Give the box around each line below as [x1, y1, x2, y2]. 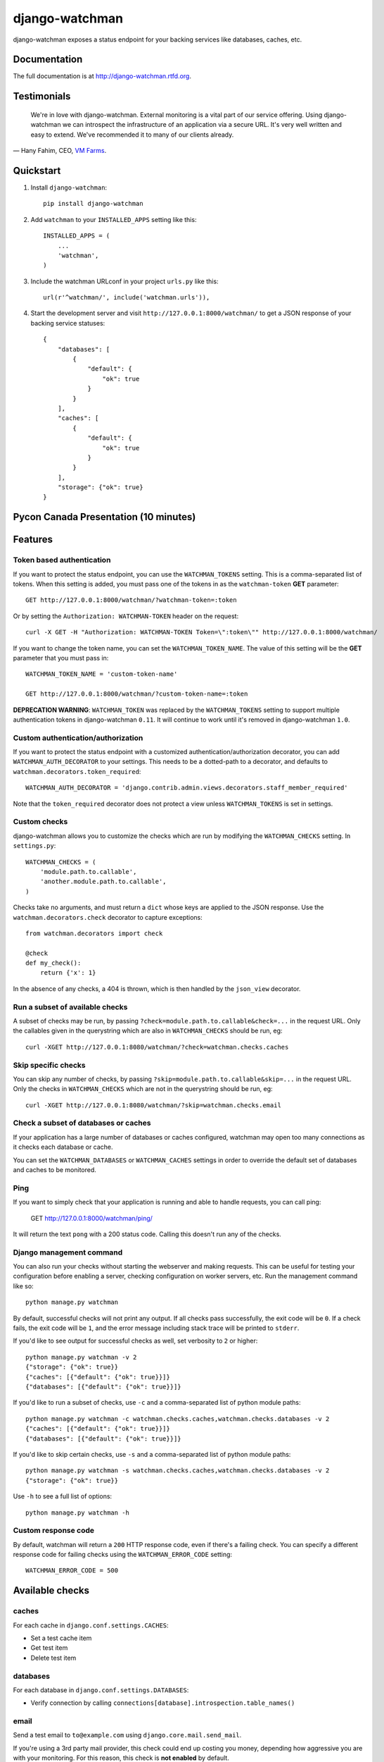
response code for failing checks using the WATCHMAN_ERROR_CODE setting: [13, 1551, 232, 1559]
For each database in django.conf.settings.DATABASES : [13, 1685, 189, 1694]
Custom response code [13, 1526, 95, 1536]
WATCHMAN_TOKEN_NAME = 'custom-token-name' [25, 670, 178, 678]
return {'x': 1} [39, 969, 96, 977]
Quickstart [13, 164, 61, 176]
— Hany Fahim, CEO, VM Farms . [13, 147, 107, 155]
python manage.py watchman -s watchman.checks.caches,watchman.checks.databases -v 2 [25, 1467, 330, 1474]
